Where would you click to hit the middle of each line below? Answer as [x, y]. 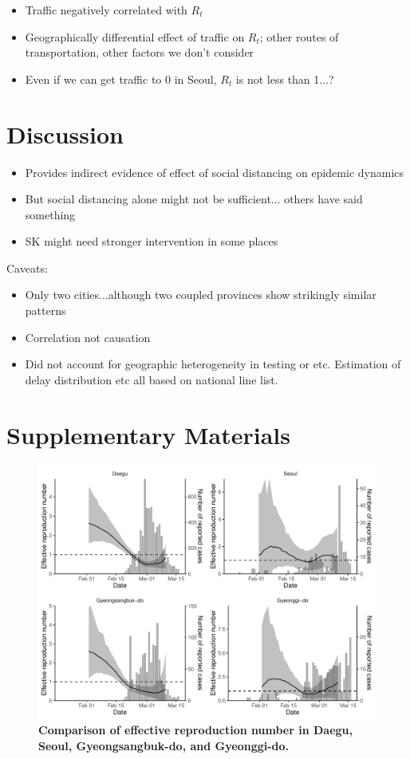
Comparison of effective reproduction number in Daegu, [196, 730]
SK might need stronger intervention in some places [152, 241]
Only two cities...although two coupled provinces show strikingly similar [201, 295]
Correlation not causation [88, 337]
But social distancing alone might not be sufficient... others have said [194, 199]
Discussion [65, 134]
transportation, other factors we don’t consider [140, 52]
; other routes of [299, 36]
